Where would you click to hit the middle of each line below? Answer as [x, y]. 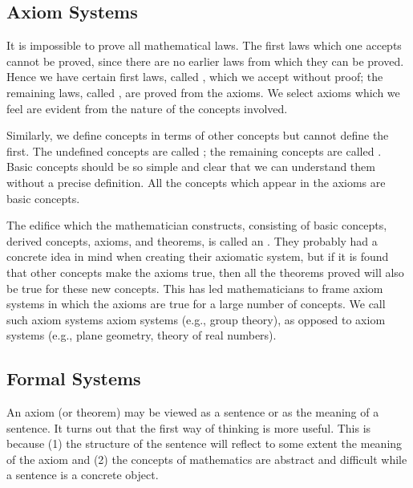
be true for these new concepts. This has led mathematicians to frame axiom [195, 288]
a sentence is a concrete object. [83, 475]
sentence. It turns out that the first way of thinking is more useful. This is [189, 427]
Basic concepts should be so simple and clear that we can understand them [191, 167]
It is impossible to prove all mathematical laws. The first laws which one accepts [204, 45]
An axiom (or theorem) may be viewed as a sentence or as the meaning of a [193, 412]
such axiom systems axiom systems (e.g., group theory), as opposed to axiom [196, 319]
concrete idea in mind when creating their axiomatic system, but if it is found [198, 256]
